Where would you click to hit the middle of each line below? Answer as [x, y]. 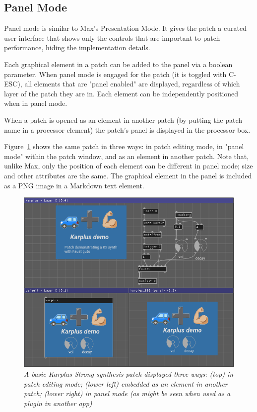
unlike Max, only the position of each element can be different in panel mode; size [128, 166]
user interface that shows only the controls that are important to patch [112, 38]
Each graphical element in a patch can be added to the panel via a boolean [118, 64]
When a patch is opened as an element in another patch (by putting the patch [123, 120]
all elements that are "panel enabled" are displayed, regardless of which [132, 84]
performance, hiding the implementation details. [77, 47]
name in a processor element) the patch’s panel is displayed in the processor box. [127, 129]
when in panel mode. [36, 103]
